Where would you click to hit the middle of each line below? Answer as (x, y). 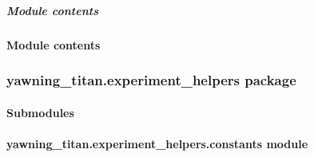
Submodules (40, 112)
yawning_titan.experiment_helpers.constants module (157, 143)
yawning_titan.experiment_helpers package (151, 80)
